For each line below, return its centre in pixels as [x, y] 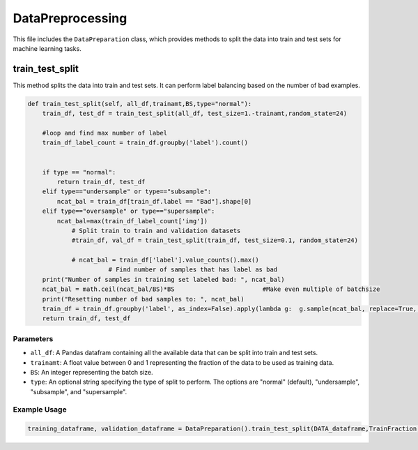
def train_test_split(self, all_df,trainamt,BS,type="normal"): [140, 104]
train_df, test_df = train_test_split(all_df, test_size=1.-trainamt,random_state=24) [195, 114]
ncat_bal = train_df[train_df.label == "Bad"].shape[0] [154, 201]
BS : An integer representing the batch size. [92, 372]
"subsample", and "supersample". [79, 391]
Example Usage [40, 410]
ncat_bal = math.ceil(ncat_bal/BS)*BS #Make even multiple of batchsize [211, 289]
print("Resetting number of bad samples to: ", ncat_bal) [143, 299]
